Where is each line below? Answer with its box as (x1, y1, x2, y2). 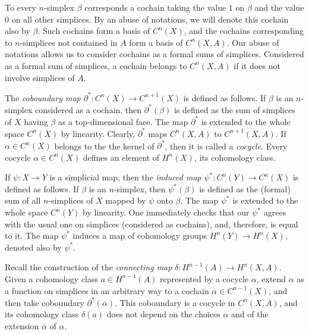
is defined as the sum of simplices (174, 103, 295, 116)
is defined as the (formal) (199, 182, 291, 195)
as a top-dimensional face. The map (58, 115, 188, 127)
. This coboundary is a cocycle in (115, 296, 235, 308)
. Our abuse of (226, 36, 279, 48)
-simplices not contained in (20, 36, 118, 48)
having (24, 115, 48, 127)
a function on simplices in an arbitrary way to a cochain (5, 284, 209, 296)
